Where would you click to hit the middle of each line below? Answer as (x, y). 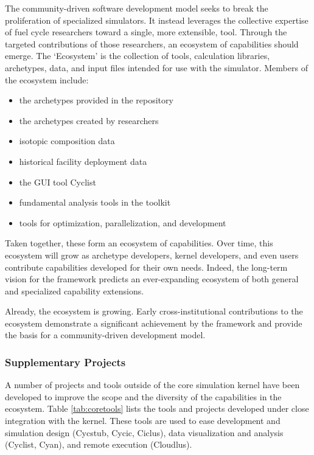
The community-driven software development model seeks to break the (137, 8)
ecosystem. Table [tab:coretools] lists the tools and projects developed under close (157, 408)
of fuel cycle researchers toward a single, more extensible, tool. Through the (146, 32)
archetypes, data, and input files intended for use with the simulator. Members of (156, 67)
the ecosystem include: (47, 79)
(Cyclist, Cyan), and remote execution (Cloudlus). (99, 444)
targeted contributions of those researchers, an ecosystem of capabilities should (152, 43)
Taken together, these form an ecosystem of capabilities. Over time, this (139, 243)
